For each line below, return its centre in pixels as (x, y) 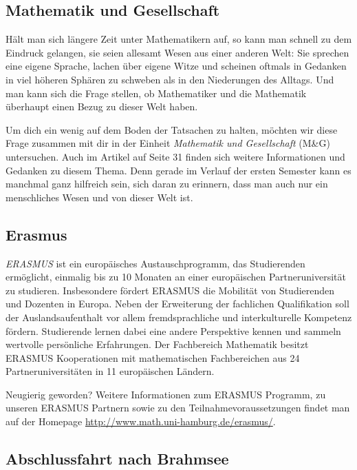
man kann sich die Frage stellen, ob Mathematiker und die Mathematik (156, 93)
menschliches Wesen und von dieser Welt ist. (99, 197)
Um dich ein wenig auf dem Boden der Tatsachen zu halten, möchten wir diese (172, 129)
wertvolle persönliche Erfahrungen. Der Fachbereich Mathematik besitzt (157, 344)
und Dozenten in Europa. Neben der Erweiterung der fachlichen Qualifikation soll (177, 304)
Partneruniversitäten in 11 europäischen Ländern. (110, 371)
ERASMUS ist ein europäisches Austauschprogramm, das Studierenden (155, 263)
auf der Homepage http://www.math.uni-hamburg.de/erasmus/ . (141, 421)
